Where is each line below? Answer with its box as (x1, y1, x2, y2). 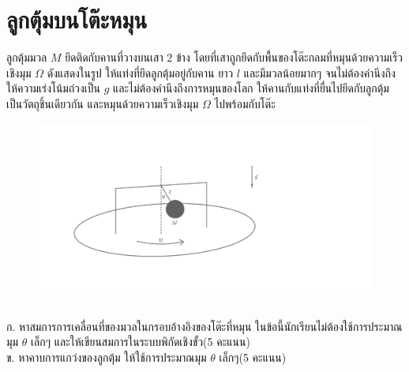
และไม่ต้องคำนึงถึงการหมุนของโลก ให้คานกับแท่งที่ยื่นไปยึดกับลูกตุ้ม (112, 80, 389, 96)
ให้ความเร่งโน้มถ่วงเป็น (6, 80, 100, 96)
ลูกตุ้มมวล (6, 49, 47, 66)
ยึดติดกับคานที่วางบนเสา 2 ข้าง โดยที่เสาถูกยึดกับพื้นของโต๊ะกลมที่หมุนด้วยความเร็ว (65, 49, 403, 66)
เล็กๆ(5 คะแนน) (219, 348, 287, 365)
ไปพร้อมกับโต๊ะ (214, 95, 276, 111)
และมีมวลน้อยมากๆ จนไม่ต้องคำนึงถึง (243, 64, 396, 81)
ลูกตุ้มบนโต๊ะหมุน (6, 3, 148, 36)
